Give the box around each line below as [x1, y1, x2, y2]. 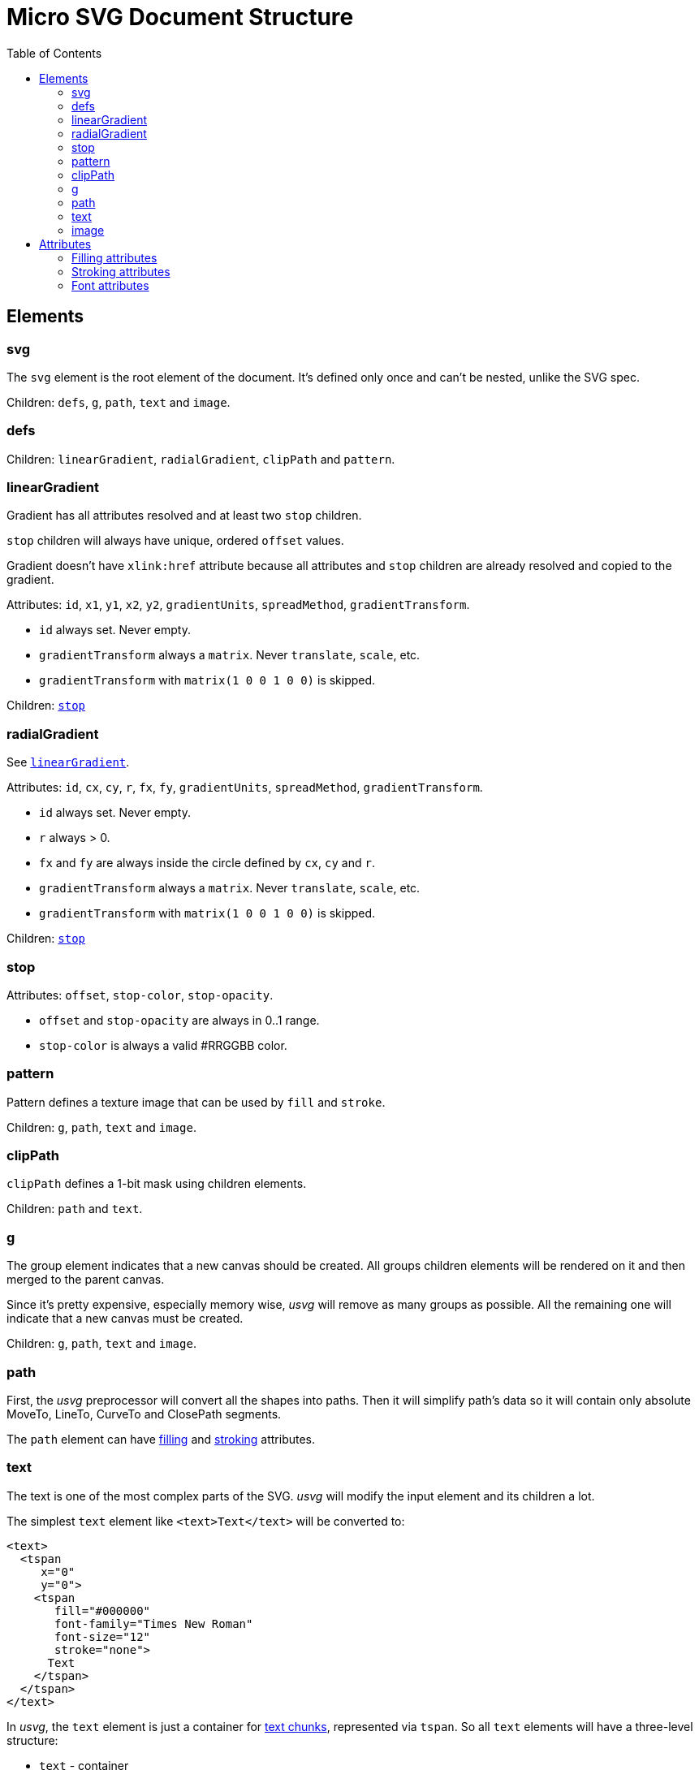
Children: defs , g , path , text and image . [6, 395, 231, 409]
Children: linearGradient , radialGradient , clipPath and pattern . [6, 451, 395, 466]
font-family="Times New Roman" [54, 1617, 253, 1630]
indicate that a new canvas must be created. [6, 1311, 244, 1326]
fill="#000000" [54, 1604, 151, 1617]
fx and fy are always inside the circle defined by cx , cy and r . [39, 856, 375, 870]
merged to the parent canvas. [6, 1272, 165, 1287]
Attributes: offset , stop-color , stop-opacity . [6, 987, 274, 1002]
